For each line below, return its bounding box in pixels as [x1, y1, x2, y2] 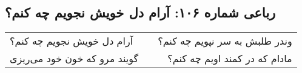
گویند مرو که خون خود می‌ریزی [10, 51, 139, 66]
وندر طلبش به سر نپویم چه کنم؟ [158, 34, 292, 48]
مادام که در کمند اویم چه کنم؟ [167, 51, 292, 66]
